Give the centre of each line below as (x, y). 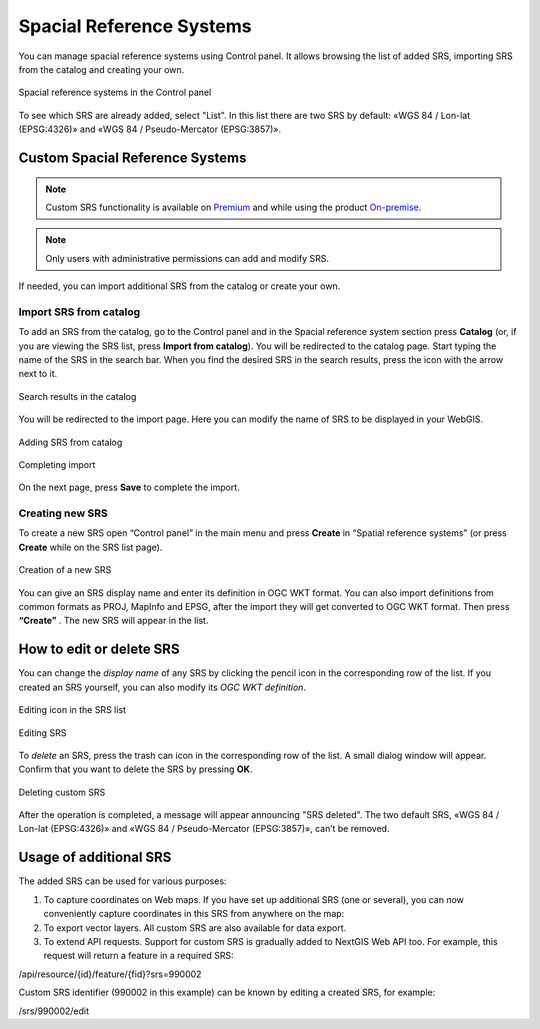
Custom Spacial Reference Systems (132, 157)
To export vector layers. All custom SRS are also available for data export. (195, 927)
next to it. (38, 374)
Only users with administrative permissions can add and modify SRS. (187, 258)
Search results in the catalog (77, 396)
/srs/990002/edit (54, 1011)
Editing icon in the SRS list (72, 710)
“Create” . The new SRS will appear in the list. (113, 621)
